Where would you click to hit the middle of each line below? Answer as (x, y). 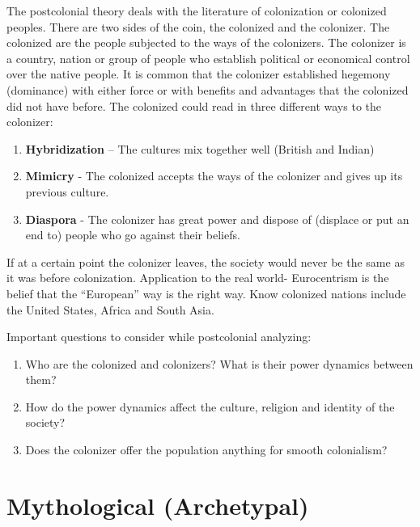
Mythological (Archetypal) (158, 505)
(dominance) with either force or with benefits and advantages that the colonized (208, 89)
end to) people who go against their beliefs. (133, 235)
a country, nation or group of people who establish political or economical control (208, 58)
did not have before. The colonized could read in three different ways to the (194, 105)
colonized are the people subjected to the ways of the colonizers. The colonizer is (206, 42)
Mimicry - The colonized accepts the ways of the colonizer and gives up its (214, 176)
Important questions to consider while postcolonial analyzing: (159, 337)
